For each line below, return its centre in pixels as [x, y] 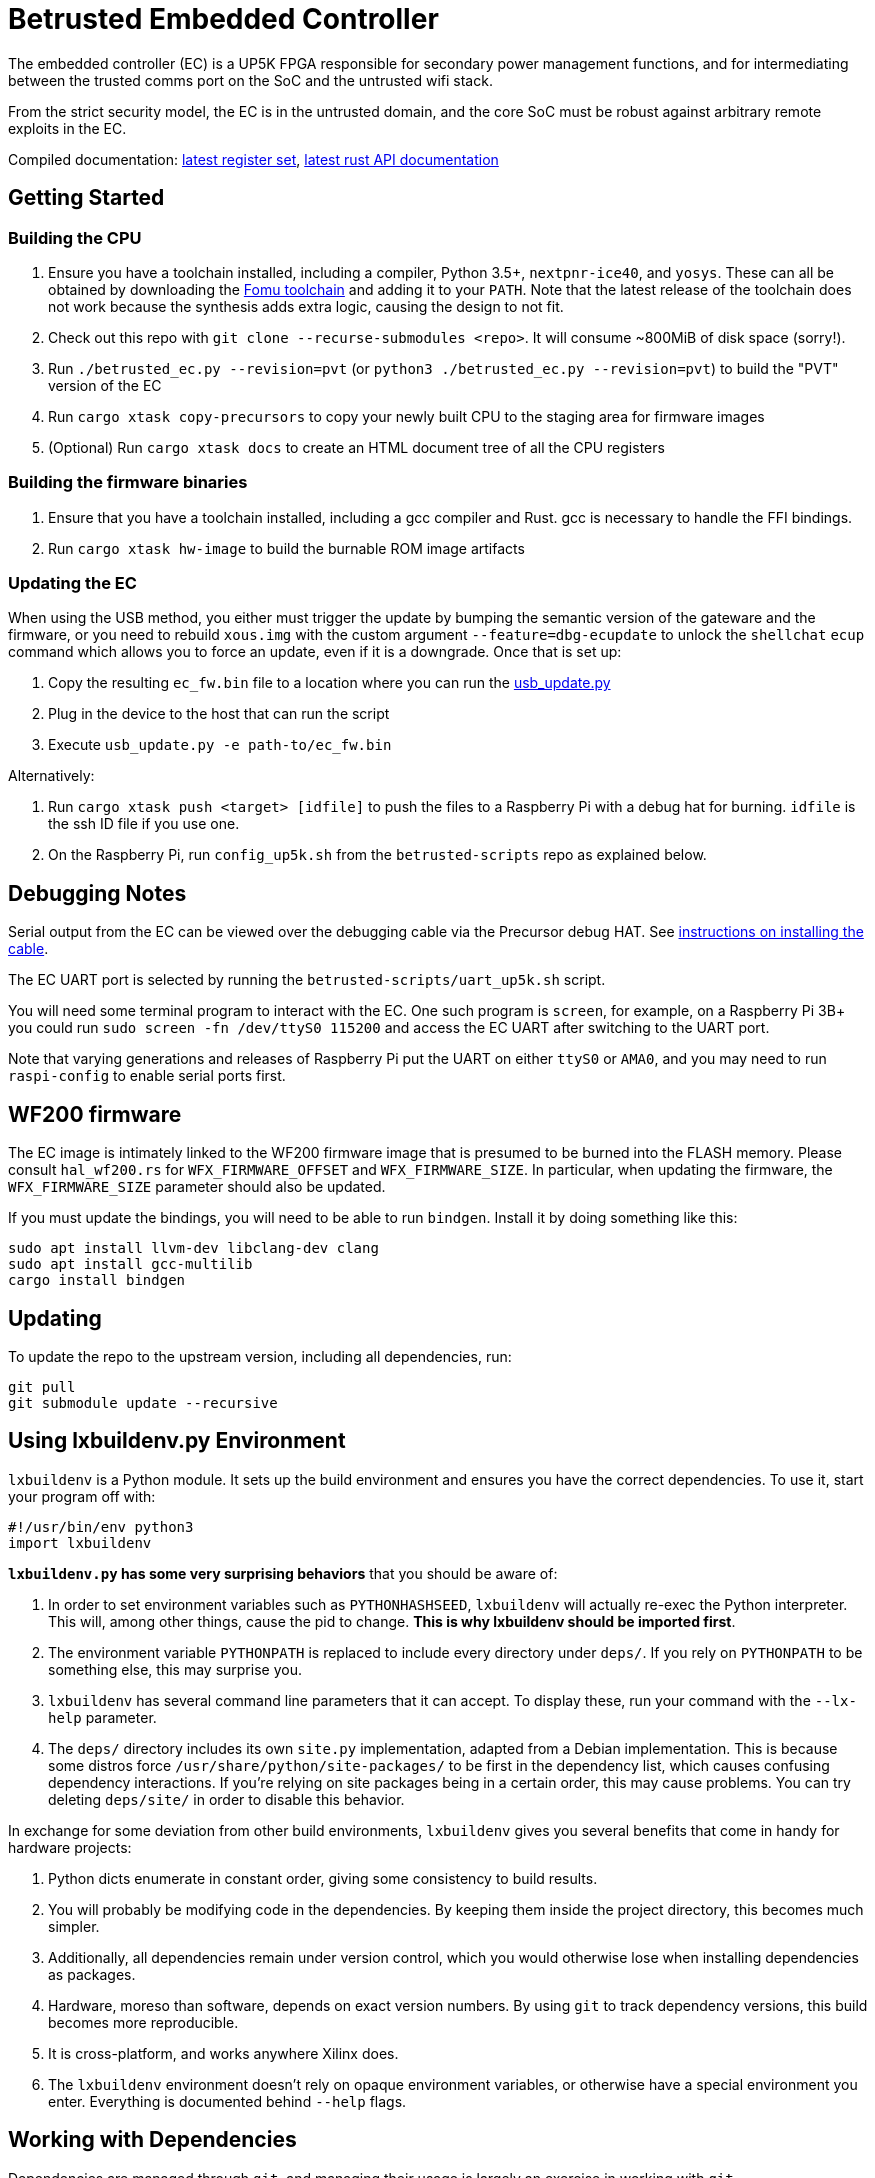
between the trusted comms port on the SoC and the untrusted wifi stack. [250, 80]
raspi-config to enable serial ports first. [147, 1076]
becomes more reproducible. [143, 2022]
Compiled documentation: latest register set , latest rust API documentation [253, 159]
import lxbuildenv [80, 1542]
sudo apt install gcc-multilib [130, 1264]
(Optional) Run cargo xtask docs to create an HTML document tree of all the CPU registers [356, 447]
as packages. [92, 1974]
